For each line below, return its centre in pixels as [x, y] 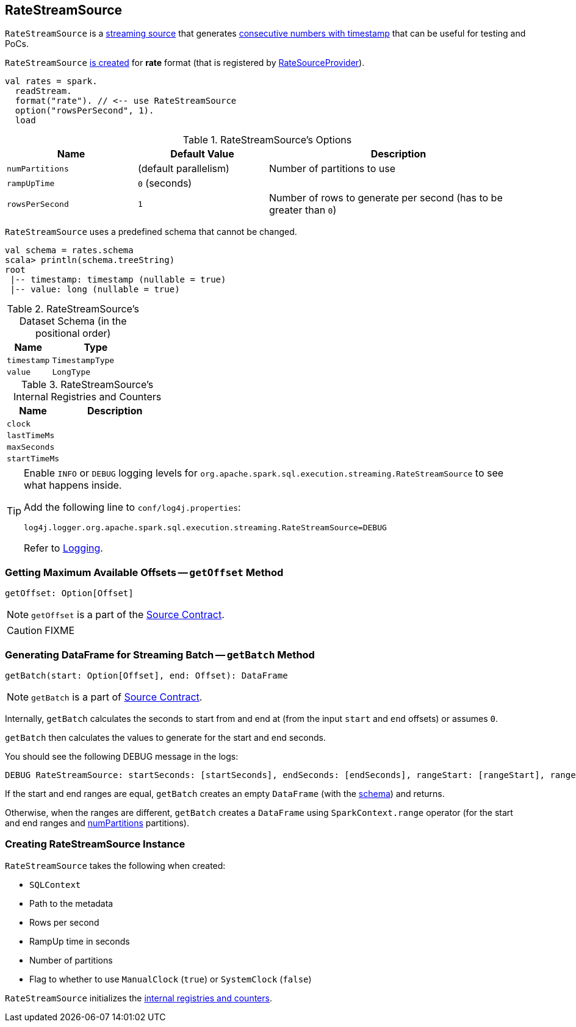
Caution [25, 631]
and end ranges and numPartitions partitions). [97, 823]
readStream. [43, 91]
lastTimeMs [31, 436]
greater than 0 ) [303, 210]
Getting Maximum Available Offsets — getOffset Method [144, 572]
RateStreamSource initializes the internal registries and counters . [139, 998]
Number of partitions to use [333, 169]
